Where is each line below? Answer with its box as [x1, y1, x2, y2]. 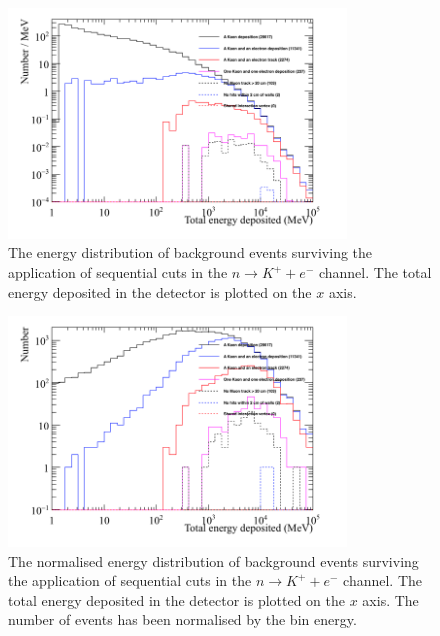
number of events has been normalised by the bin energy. [8, 609, 357, 630]
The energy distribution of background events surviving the [8, 242, 373, 263]
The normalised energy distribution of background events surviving [8, 550, 419, 571]
